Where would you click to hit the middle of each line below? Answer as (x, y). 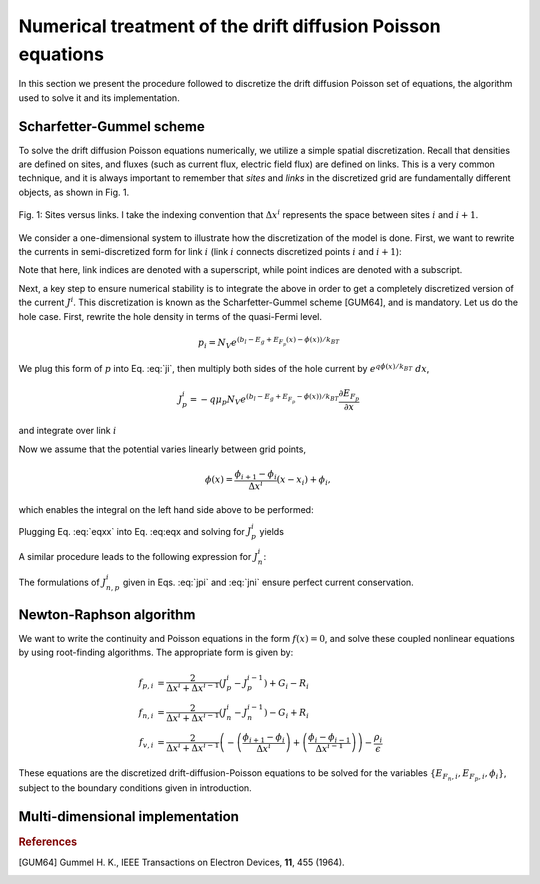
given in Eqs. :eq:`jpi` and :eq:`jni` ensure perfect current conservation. (268, 582)
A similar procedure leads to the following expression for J (138, 557)
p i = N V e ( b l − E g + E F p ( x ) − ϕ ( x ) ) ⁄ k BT (269, 342)
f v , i (146, 743)
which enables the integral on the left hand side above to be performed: (166, 510)
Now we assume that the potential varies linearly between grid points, (162, 449)
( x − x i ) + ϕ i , (304, 480)
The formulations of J (62, 582)
